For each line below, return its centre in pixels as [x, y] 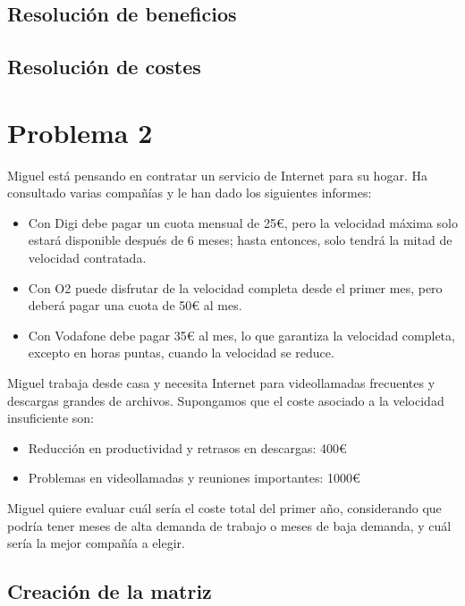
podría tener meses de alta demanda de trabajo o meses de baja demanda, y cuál [229, 525]
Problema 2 [80, 132]
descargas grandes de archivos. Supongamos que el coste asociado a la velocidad [226, 400]
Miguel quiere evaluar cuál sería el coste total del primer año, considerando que [224, 508]
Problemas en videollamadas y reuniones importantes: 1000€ [194, 478]
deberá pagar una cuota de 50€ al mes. [135, 305]
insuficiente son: [51, 418]
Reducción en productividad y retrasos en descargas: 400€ [187, 447]
